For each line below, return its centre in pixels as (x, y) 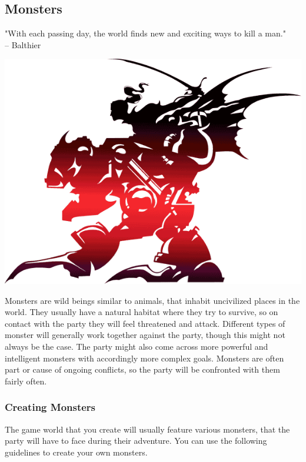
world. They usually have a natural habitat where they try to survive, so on (142, 312)
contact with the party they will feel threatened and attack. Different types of (145, 323)
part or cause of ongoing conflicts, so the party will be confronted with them (142, 369)
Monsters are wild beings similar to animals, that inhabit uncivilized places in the (152, 300)
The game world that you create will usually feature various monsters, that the (147, 429)
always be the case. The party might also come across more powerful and (137, 346)
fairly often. (26, 381)
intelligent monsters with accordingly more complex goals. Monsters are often (144, 358)
